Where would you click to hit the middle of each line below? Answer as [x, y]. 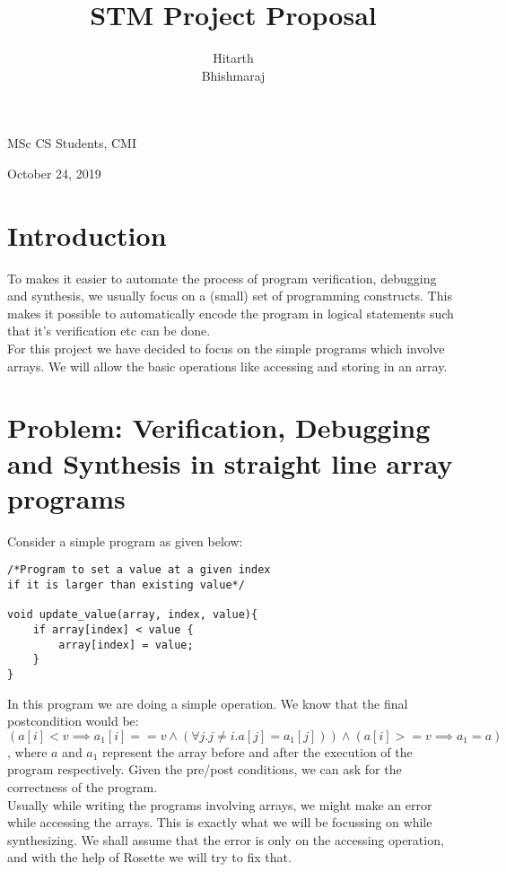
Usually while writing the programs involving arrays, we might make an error [220, 804]
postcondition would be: [73, 721]
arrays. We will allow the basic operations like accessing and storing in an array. [227, 366]
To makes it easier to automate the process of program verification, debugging [222, 278]
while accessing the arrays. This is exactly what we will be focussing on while [220, 822]
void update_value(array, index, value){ [133, 615]
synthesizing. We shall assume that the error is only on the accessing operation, [226, 839]
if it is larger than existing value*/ [126, 584]
